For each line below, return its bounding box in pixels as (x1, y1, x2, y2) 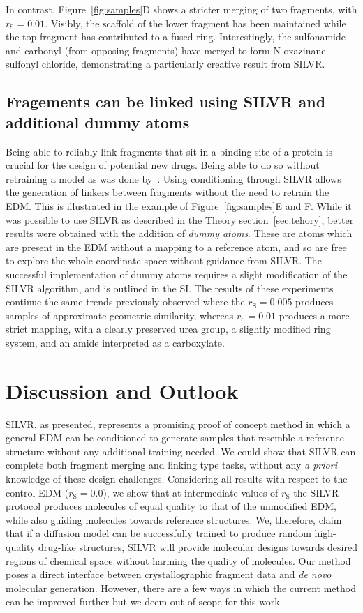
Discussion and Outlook (6, 376, 239, 404)
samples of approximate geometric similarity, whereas (6, 308, 234, 322)
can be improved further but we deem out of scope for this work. (6, 594, 283, 609)
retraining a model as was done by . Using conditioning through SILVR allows (6, 171, 341, 186)
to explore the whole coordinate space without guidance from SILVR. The (6, 253, 322, 268)
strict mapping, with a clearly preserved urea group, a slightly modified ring (6, 321, 331, 336)
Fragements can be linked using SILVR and (6, 91, 326, 112)
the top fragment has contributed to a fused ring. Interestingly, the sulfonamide (6, 29, 346, 44)
